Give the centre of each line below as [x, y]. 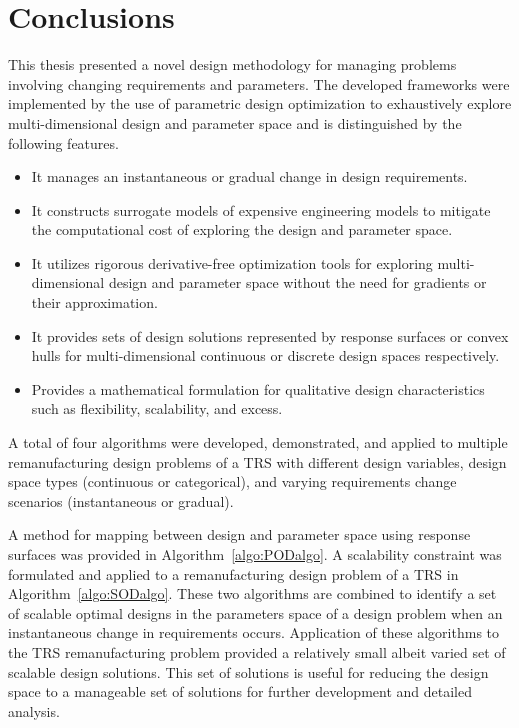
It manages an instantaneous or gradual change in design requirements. [249, 176]
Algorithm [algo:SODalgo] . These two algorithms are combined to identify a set [252, 593]
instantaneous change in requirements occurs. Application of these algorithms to [254, 632]
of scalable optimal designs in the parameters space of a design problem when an [255, 612]
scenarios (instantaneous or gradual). [121, 500]
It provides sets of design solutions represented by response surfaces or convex [270, 335]
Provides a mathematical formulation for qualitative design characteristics [258, 388]
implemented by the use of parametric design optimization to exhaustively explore [260, 103]
